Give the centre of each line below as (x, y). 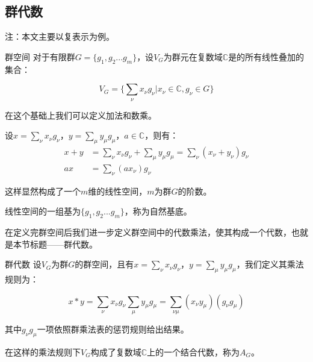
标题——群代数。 (64, 244)
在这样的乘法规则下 (43, 351)
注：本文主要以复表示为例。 (60, 36)
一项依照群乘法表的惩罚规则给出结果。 (113, 329)
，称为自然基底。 (158, 211)
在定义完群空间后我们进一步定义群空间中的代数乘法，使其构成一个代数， (148, 232)
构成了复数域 (116, 351)
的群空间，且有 (104, 264)
